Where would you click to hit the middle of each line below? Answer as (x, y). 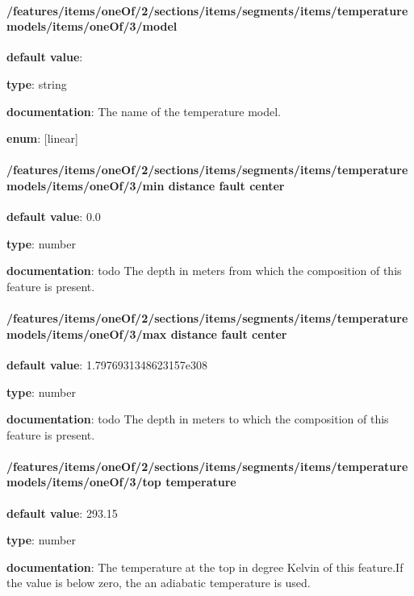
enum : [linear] (42, 138)
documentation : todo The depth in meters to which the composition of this (198, 419)
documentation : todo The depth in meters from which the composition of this (204, 271)
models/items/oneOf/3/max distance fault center (147, 333)
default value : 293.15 (62, 513)
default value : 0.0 (54, 217)
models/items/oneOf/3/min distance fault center (146, 185)
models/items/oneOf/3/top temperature (121, 482)
